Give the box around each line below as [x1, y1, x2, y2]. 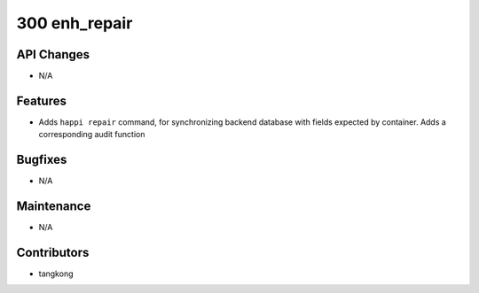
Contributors [16, 244, 90, 260]
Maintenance [16, 199, 91, 214]
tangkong [38, 268, 74, 279]
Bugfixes [16, 152, 67, 167]
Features [16, 93, 67, 108]
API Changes [16, 47, 90, 62]
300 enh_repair [16, 13, 133, 33]
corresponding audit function [38, 129, 145, 140]
